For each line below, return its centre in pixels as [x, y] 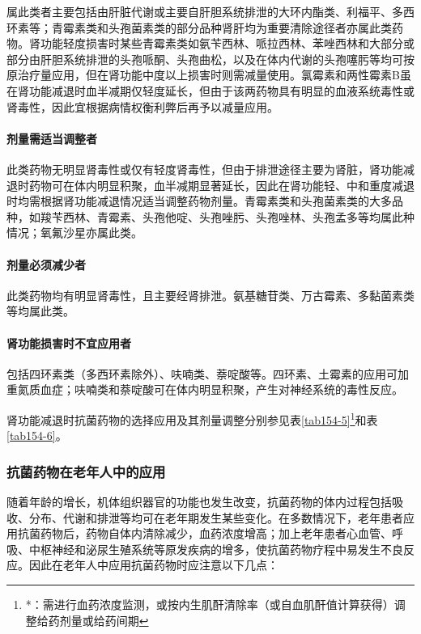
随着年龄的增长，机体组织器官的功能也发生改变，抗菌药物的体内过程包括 [199, 501]
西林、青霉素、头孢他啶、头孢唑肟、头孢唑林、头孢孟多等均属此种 [238, 216]
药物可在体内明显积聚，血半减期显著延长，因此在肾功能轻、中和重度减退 [221, 185]
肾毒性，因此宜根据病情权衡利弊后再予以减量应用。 [142, 106]
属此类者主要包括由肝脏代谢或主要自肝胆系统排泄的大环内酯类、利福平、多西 [210, 11]
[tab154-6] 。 [37, 435]
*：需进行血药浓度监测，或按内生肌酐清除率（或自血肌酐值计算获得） [210, 604]
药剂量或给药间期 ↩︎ [98, 620]
